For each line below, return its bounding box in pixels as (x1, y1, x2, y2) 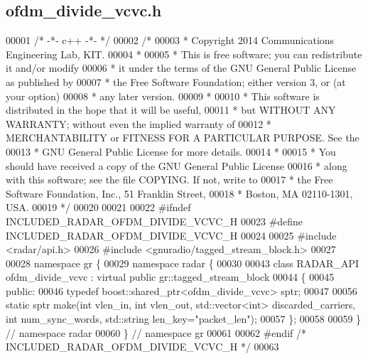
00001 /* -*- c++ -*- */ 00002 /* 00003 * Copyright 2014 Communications (6, 33, 335, 48)
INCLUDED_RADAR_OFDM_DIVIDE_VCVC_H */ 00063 (6, 339, 279, 354)
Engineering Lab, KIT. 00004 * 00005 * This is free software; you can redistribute (6, 46, 362, 61)
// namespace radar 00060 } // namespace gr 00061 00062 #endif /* (6, 325, 306, 340)
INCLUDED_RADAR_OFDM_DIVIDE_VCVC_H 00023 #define (6, 213, 303, 228)
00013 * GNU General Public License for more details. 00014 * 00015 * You (6, 144, 336, 159)
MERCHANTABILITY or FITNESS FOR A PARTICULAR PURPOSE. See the (6, 130, 359, 145)
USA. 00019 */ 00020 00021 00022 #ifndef (6, 200, 191, 215)
